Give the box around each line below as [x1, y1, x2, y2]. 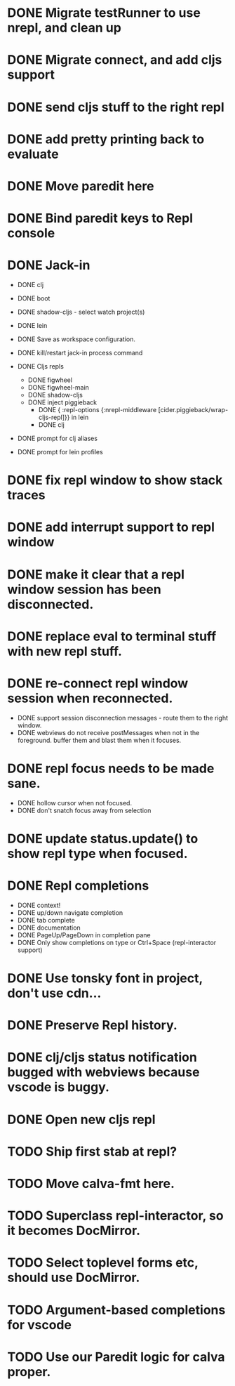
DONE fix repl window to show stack [7, 473, 223, 489]
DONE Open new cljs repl [7, 1111, 156, 1128]
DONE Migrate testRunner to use [7, 5, 201, 21]
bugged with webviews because [7, 1064, 200, 1081]
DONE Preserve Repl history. [7, 1017, 177, 1034]
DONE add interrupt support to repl [7, 520, 215, 535]
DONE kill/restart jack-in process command [17, 349, 143, 357]
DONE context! [17, 901, 61, 909]
